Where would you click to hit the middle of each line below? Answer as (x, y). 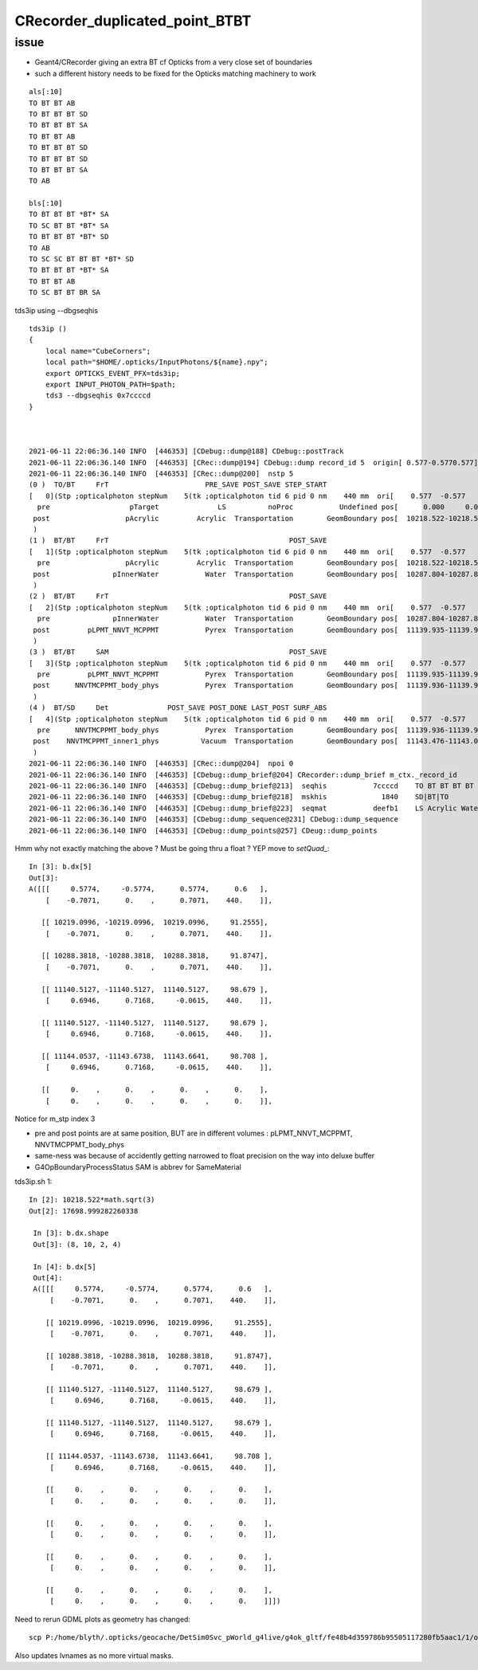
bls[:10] (46, 204)
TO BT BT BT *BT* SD (69, 237)
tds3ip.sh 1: (33, 1181)
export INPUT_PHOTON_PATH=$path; (111, 384)
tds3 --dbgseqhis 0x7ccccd (98, 396)
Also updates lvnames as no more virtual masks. (94, 1655)
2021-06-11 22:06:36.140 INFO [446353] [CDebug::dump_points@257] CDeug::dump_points (203, 830)
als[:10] (46, 92)
